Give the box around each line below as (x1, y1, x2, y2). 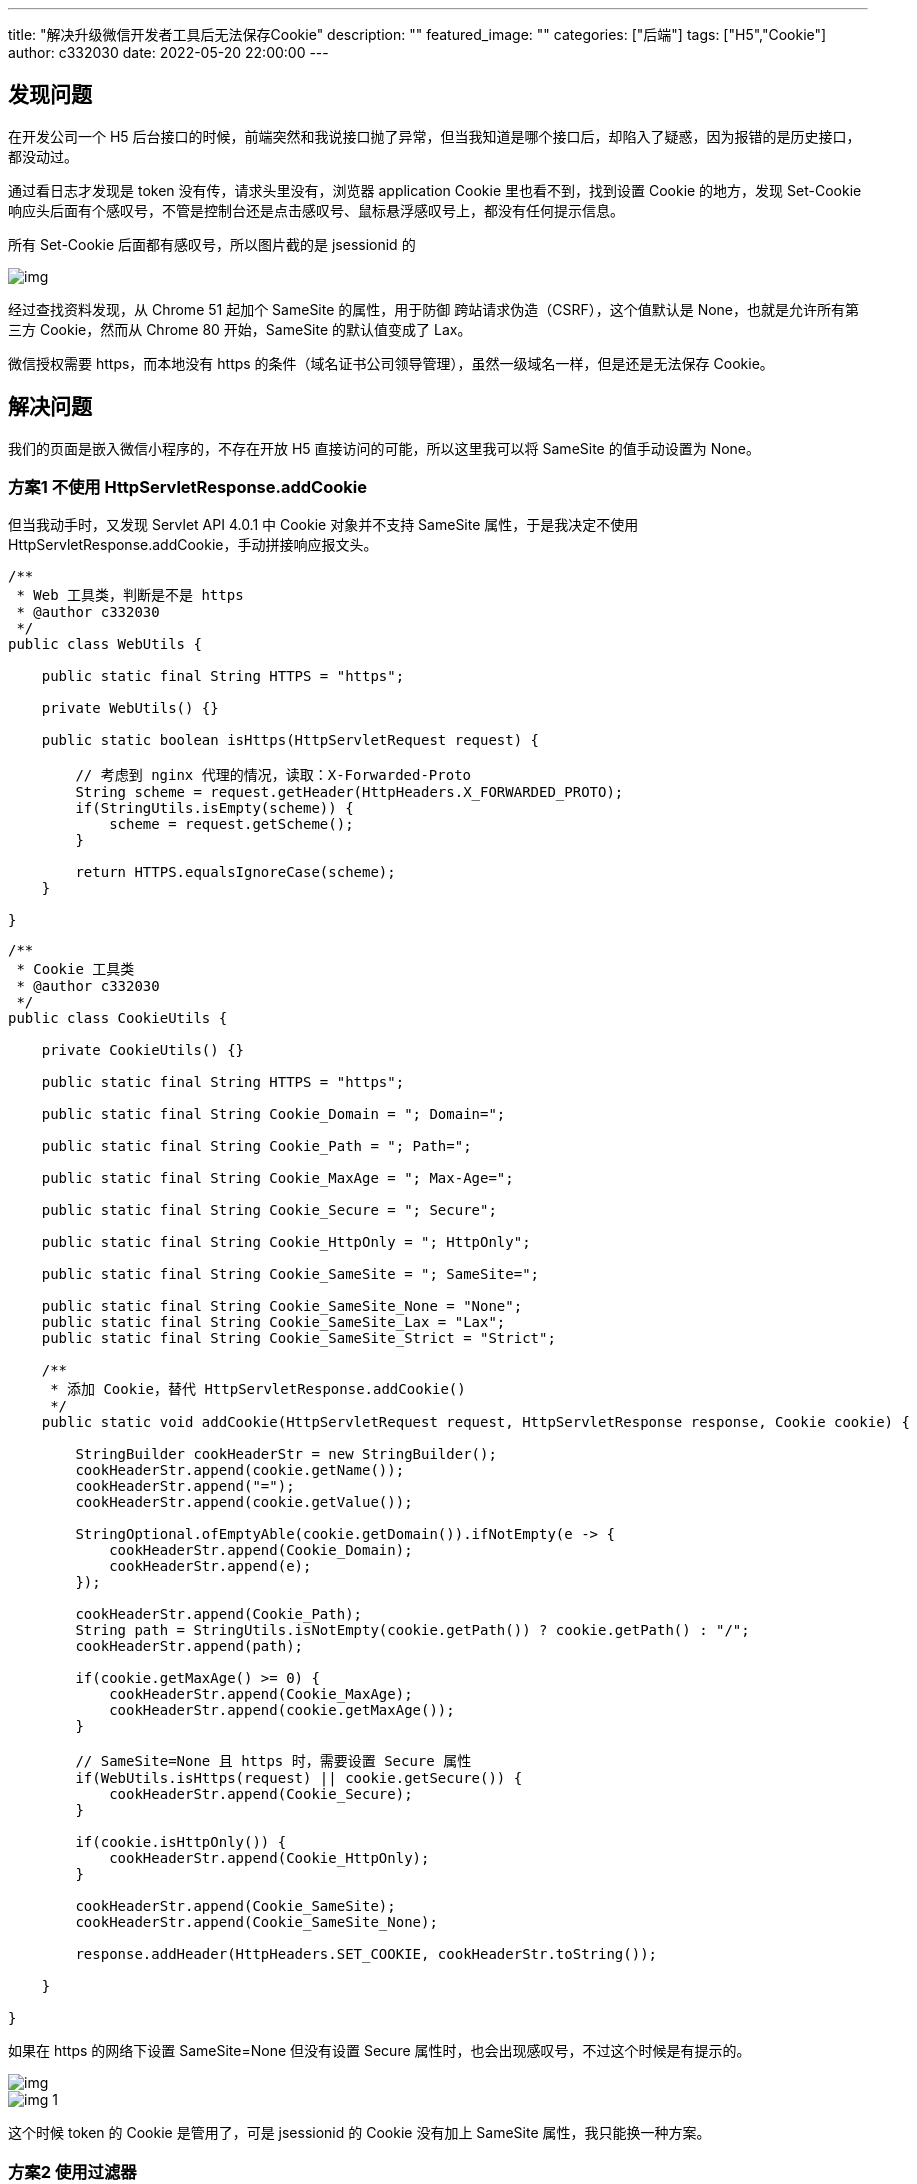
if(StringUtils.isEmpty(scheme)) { (75, 800, 354, 817)
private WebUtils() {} (41, 700, 219, 717)
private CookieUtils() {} (41, 1042, 245, 1059)
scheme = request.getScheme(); (109, 816, 354, 833)
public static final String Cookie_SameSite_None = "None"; (41, 1298, 523, 1315)
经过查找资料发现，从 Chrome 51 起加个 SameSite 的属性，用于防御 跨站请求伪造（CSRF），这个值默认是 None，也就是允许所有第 (8, 300, 860, 318)
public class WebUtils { (8, 636, 202, 653)
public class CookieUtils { (8, 1010, 228, 1027)
